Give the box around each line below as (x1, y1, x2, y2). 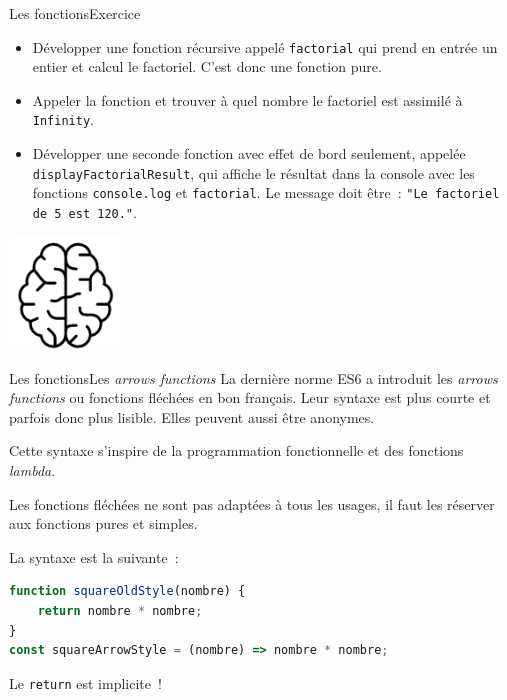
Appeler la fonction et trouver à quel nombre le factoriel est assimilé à (32, 89, 463, 110)
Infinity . (32, 109, 94, 130)
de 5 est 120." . (32, 202, 137, 222)
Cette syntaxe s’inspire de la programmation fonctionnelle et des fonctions (9, 440, 464, 461)
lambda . (9, 460, 56, 480)
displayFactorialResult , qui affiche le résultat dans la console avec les (32, 162, 475, 183)
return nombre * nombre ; (37, 603, 203, 618)
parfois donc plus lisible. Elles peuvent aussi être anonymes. (9, 406, 375, 427)
